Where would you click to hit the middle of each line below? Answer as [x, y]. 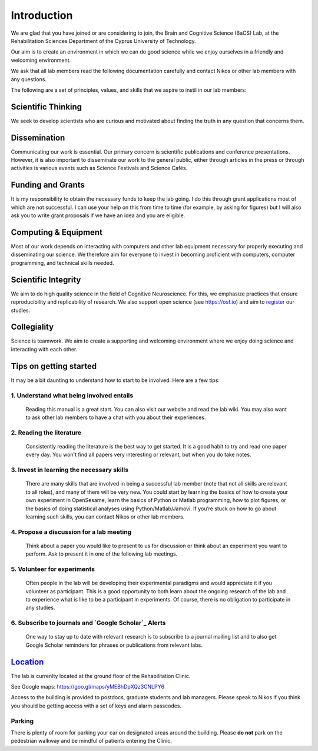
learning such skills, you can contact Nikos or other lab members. [105, 516]
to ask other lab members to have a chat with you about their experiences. [116, 417]
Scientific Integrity [46, 280]
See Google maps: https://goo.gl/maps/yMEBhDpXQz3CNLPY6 [88, 687]
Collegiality [32, 327]
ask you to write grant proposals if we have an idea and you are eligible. [98, 215]
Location [27, 662]
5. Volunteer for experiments [53, 569]
